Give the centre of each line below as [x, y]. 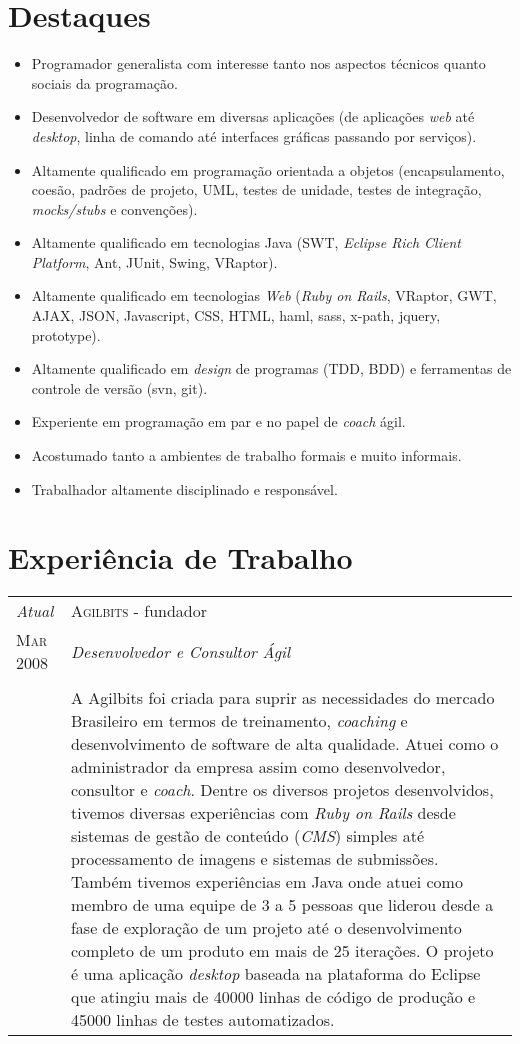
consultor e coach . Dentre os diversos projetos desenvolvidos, [282, 790]
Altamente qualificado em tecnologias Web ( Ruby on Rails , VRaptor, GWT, [264, 295]
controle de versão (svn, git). [119, 387]
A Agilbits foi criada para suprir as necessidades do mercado [282, 698]
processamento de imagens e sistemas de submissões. [254, 859]
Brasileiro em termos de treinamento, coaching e [239, 721]
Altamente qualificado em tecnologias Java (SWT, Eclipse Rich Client [246, 242]
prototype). [66, 334]
